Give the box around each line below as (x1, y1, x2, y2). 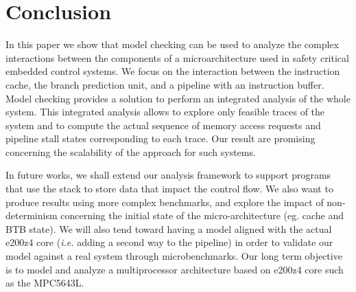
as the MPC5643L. (5, 276, 84, 290)
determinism (5, 208, 58, 223)
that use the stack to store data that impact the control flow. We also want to (5, 181, 333, 196)
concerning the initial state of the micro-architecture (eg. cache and (60, 208, 344, 223)
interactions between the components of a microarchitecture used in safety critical (5, 50, 349, 65)
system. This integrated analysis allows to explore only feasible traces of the (5, 104, 325, 119)
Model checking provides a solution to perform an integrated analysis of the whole (5, 91, 351, 105)
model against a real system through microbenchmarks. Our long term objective (5, 249, 342, 263)
